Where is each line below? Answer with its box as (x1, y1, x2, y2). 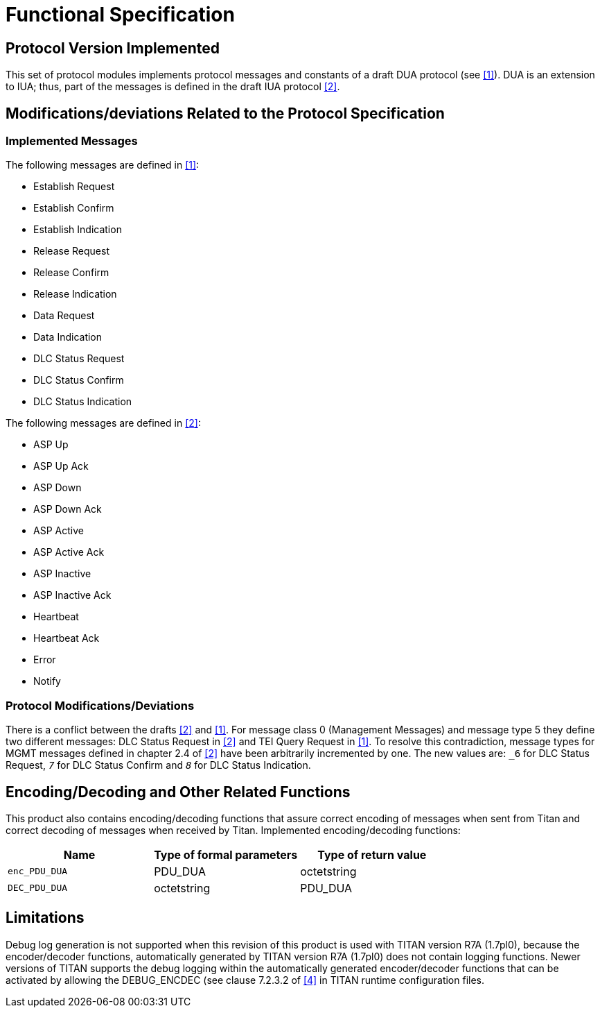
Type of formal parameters (154, 847, 298, 862)
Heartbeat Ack (33, 632, 100, 645)
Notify (33, 675, 61, 688)
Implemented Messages (6, 134, 138, 148)
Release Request (33, 245, 109, 257)
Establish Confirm (33, 202, 114, 214)
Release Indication (33, 288, 117, 300)
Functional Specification (6, 3, 235, 26)
